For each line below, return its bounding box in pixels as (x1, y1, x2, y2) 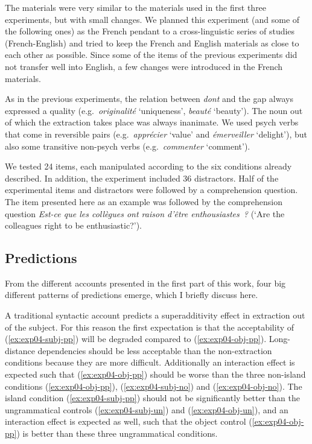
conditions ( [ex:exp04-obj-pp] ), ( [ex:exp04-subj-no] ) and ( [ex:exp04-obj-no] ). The (5, 379, 302, 392)
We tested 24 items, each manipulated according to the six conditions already (5, 160, 292, 173)
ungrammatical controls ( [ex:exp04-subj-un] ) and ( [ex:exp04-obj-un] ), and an (5, 403, 288, 416)
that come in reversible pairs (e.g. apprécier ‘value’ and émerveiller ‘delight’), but (5, 127, 308, 140)
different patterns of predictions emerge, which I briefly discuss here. (5, 288, 258, 301)
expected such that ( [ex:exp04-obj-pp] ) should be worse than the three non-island (5, 368, 306, 381)
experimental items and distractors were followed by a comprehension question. (5, 183, 298, 196)
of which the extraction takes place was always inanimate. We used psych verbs (5, 116, 299, 128)
